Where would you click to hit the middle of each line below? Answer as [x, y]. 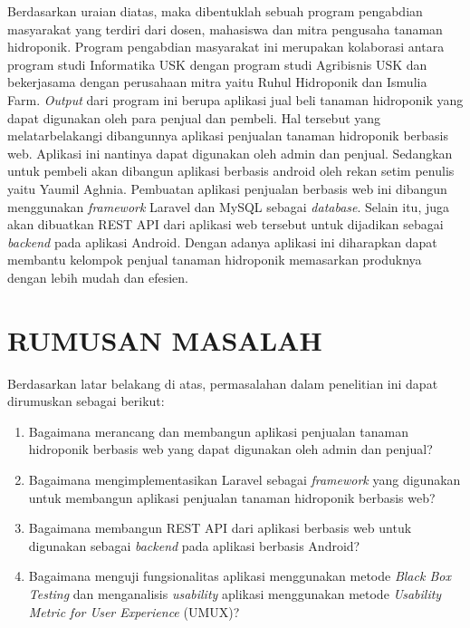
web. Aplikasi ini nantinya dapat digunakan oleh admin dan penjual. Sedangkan [230, 153]
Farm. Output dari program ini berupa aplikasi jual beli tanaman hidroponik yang [235, 99]
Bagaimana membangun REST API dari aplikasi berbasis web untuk [220, 528]
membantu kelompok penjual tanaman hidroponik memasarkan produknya [215, 260]
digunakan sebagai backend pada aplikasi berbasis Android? [194, 545]
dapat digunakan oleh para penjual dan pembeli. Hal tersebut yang [194, 117]
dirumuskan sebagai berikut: [86, 401]
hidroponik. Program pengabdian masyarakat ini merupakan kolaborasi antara [226, 47]
